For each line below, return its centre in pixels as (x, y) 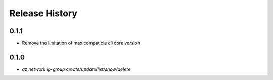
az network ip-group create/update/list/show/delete (76, 69)
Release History (43, 13)
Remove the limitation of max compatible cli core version (81, 43)
